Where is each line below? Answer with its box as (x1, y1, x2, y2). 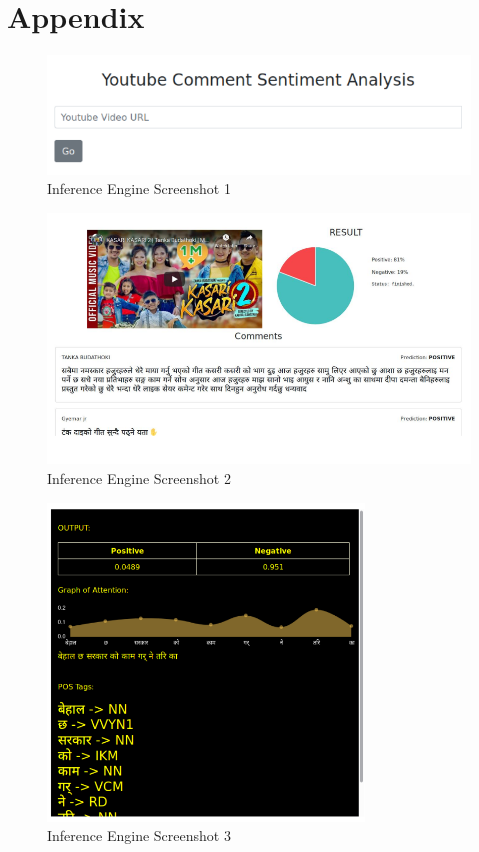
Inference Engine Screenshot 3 (47, 825, 231, 846)
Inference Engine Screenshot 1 (47, 178, 231, 199)
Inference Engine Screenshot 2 (47, 467, 231, 488)
